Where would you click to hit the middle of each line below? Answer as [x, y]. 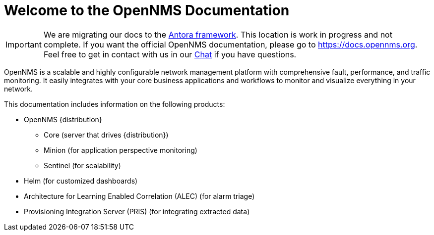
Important [24, 44]
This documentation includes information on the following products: [115, 104]
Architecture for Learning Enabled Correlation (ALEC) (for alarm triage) [139, 196]
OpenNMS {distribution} [63, 119]
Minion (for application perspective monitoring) [121, 150]
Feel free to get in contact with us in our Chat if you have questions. [170, 54]
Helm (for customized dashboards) [81, 181]
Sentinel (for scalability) [82, 165]
